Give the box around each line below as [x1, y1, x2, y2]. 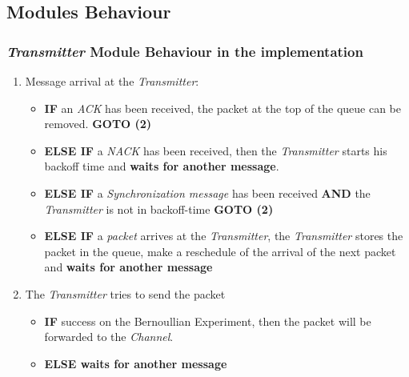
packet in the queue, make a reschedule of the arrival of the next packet [44, 243, 396, 259]
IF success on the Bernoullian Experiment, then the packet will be [44, 312, 371, 329]
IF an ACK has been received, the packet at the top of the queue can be [44, 99, 402, 116]
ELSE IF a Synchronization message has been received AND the [44, 184, 371, 201]
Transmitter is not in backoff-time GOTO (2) [44, 200, 274, 217]
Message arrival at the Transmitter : [25, 73, 199, 89]
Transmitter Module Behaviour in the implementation [6, 41, 363, 61]
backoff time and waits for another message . [44, 158, 279, 174]
